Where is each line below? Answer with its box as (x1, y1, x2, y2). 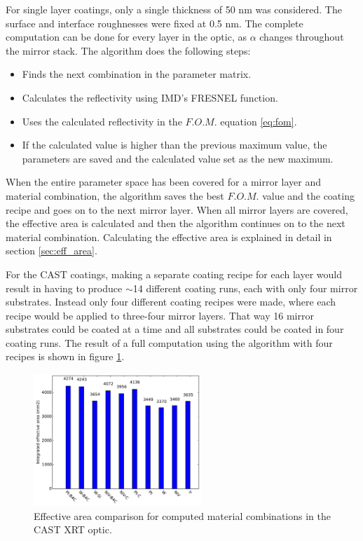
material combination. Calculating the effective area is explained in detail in (6, 229, 332, 244)
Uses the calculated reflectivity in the (22, 114, 182, 128)
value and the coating (262, 188, 355, 203)
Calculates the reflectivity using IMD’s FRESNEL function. (22, 90, 278, 104)
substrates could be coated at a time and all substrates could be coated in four (6, 322, 344, 336)
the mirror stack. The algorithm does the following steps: (6, 43, 251, 57)
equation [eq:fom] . (220, 114, 297, 128)
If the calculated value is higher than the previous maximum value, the (22, 137, 327, 152)
